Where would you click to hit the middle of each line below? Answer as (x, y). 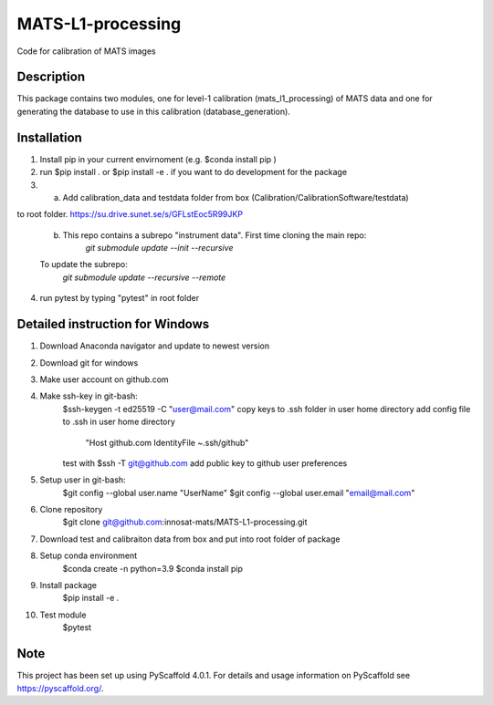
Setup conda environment (89, 555)
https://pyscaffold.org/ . (60, 688)
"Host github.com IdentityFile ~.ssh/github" (167, 442)
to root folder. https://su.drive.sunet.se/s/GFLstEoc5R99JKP (130, 214)
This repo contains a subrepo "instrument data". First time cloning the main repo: (215, 235)
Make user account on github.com (104, 379)
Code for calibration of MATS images (86, 51)
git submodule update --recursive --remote (144, 277)
